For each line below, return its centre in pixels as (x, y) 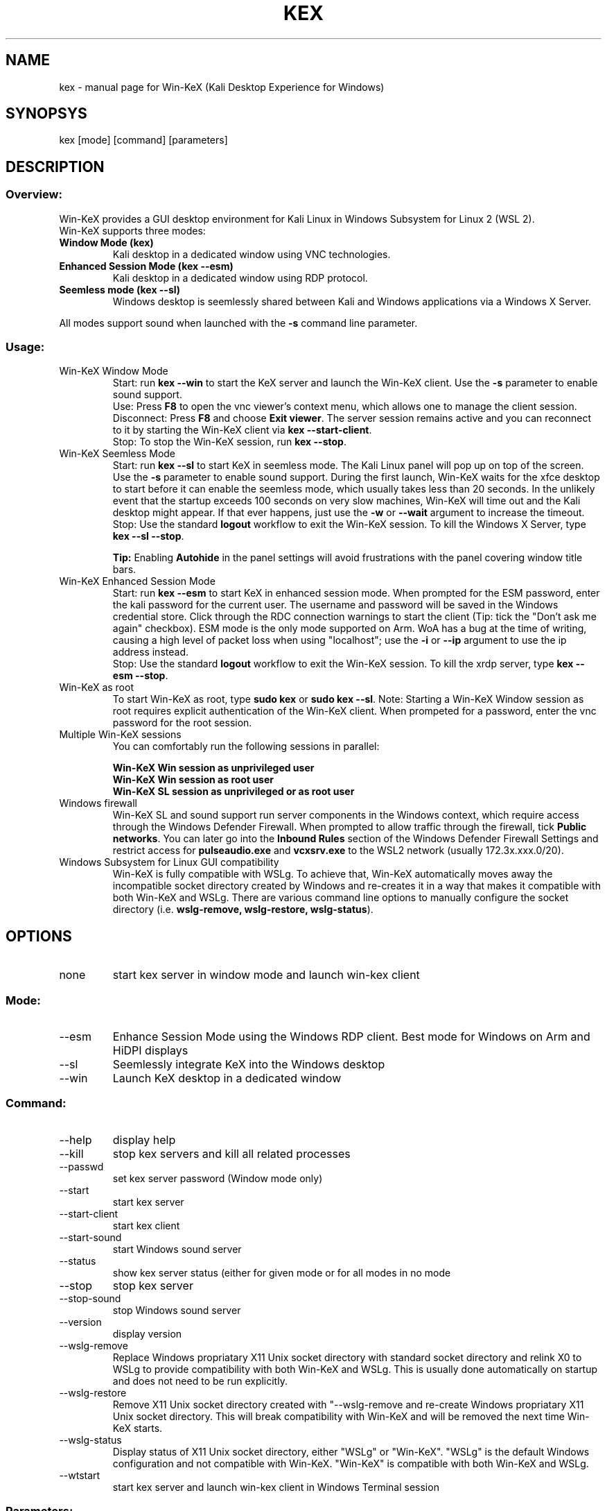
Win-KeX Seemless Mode (117, 454)
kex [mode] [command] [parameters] (143, 140)
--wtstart (80, 1475)
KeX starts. (138, 1428)
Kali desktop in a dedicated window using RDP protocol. (240, 278)
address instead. (150, 652)
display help (144, 1139)
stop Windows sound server (177, 1310)
